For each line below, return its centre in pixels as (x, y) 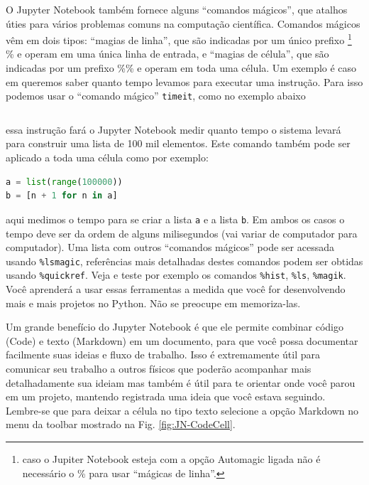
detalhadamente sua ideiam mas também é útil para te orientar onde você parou (181, 382)
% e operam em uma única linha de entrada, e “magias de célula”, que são (167, 54)
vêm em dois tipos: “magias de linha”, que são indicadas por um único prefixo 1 (179, 39)
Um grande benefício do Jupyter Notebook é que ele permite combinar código (175, 327)
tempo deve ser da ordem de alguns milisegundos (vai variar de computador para (182, 233)
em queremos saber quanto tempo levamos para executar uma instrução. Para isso (184, 81)
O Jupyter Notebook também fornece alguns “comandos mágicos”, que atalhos (177, 9)
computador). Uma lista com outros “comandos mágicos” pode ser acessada (170, 247)
